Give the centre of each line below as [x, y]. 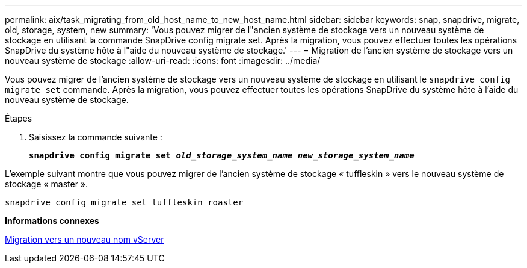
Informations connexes [52, 221]
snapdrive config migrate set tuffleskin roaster [124, 202]
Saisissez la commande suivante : [96, 137]
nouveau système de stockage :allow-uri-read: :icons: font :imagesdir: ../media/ [163, 61]
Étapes [19, 118]
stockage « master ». [47, 184]
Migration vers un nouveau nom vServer [85, 239]
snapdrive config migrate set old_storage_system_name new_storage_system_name [222, 155]
